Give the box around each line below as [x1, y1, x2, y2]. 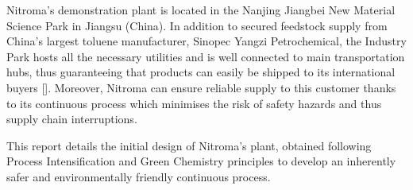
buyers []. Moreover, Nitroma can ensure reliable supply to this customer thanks [6, 79, 396, 95]
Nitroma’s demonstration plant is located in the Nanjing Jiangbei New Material [6, 2, 396, 17]
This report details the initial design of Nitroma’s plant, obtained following [6, 137, 372, 153]
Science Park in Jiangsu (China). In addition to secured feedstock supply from [6, 17, 388, 33]
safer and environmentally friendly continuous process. [6, 168, 271, 184]
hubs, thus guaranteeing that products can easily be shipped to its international [6, 64, 396, 80]
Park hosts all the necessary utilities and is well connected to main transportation [6, 48, 405, 64]
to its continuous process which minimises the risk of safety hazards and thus [6, 95, 382, 111]
